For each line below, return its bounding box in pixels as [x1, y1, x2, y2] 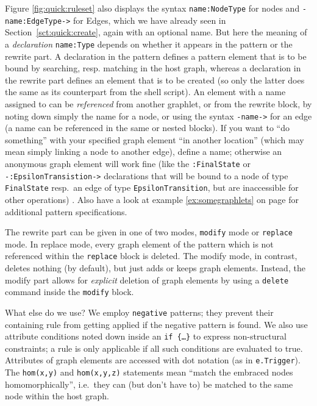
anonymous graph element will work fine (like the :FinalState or [5, 157, 251, 169]
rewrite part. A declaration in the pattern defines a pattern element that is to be [5, 49, 307, 62]
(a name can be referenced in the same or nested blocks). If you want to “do [5, 121, 290, 134]
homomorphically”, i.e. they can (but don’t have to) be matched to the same [5, 377, 293, 390]
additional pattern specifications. [5, 205, 127, 218]
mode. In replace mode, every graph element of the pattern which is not [5, 237, 274, 250]
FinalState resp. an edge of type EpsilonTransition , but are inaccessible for [5, 181, 299, 194]
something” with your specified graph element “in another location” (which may [5, 133, 304, 146]
